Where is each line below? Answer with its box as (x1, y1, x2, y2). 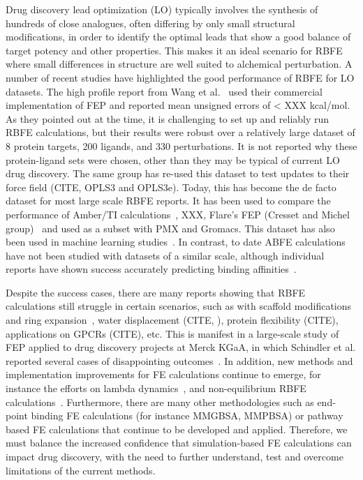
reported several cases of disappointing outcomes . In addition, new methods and (6, 353, 353, 368)
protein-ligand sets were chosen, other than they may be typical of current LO (6, 152, 340, 167)
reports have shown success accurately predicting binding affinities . (6, 262, 297, 276)
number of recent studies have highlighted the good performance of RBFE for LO (6, 70, 355, 84)
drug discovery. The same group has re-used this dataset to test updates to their (6, 166, 350, 181)
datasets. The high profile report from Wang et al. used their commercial (6, 84, 323, 98)
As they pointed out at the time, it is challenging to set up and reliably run (6, 111, 329, 126)
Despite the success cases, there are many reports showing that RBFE (6, 285, 306, 299)
